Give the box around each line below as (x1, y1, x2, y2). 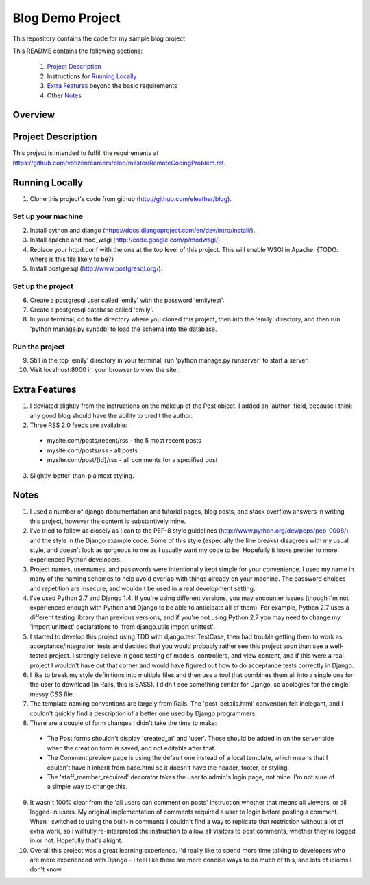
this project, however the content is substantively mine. (29, 517, 186, 525)
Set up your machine (12, 211, 84, 221)
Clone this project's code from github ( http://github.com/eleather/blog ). (29, 194, 232, 203)
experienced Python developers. (29, 555, 123, 564)
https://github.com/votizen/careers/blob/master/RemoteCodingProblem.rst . (12, 159, 226, 167)
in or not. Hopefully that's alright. (29, 836, 123, 844)
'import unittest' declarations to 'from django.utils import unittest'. (29, 623, 215, 631)
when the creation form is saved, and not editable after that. (47, 744, 216, 752)
